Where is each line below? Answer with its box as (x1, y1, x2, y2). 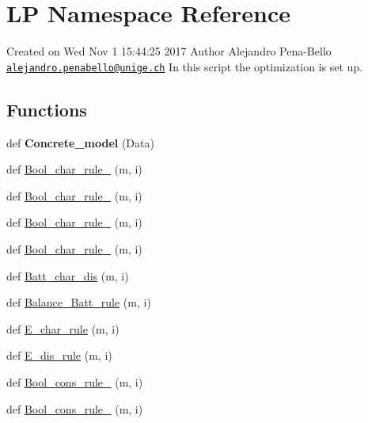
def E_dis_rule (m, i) (6, 347, 112, 364)
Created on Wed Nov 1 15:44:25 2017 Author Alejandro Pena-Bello (6, 43, 332, 59)
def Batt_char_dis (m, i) (6, 267, 129, 284)
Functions (6, 97, 87, 121)
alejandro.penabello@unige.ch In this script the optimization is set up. (6, 58, 363, 74)
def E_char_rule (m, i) (6, 320, 120, 337)
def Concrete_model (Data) (6, 134, 154, 151)
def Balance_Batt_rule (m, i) (6, 294, 151, 311)
